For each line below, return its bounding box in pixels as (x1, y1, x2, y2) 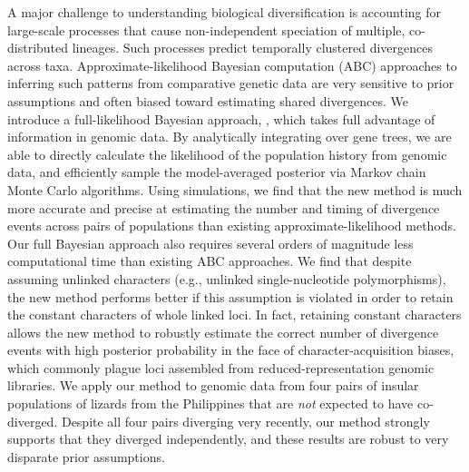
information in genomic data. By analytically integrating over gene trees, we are (7, 127, 452, 146)
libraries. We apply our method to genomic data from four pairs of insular (7, 376, 419, 395)
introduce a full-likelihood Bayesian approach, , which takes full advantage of (7, 109, 435, 128)
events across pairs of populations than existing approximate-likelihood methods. (7, 216, 456, 235)
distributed (7, 38, 69, 57)
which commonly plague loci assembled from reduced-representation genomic (7, 358, 435, 377)
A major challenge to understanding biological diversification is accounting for (7, 3, 441, 21)
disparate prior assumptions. (7, 447, 165, 466)
